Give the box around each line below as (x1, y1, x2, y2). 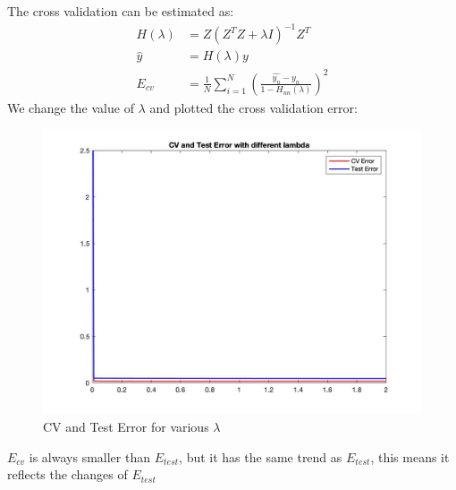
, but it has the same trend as (179, 447, 342, 466)
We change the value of (7, 98, 134, 116)
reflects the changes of (7, 465, 128, 484)
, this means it (370, 447, 450, 466)
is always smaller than (29, 447, 151, 466)
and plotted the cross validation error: (149, 98, 358, 116)
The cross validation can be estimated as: (7, 2, 234, 21)
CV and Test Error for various (43, 417, 209, 436)
